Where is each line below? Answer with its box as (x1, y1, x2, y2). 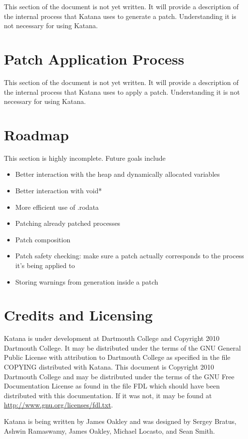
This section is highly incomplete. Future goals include (4, 152, 166, 163)
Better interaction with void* (15, 186, 102, 195)
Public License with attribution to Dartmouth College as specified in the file (4, 352, 231, 362)
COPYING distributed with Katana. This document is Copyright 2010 (4, 362, 214, 372)
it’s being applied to (15, 260, 75, 270)
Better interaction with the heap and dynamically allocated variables (15, 169, 220, 179)
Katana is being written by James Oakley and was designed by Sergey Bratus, (4, 416, 236, 426)
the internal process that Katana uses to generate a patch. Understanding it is (4, 11, 236, 21)
